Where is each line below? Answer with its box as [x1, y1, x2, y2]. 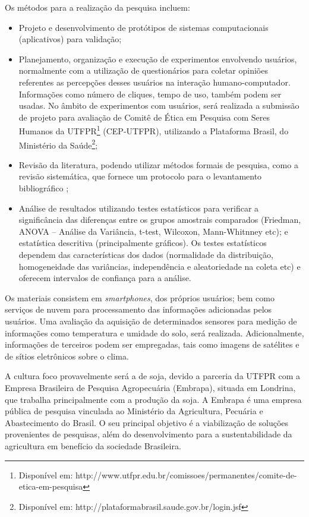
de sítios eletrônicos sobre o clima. [5, 349, 129, 362]
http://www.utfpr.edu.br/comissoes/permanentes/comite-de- [75, 468, 297, 481]
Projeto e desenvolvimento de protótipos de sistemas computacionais [18, 21, 269, 33]
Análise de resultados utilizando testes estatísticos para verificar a [18, 201, 259, 214]
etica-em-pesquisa [18, 480, 83, 493]
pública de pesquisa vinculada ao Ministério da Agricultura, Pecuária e [5, 405, 263, 417]
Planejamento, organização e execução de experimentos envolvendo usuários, [18, 52, 297, 65]
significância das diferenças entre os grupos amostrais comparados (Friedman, [18, 213, 301, 226]
